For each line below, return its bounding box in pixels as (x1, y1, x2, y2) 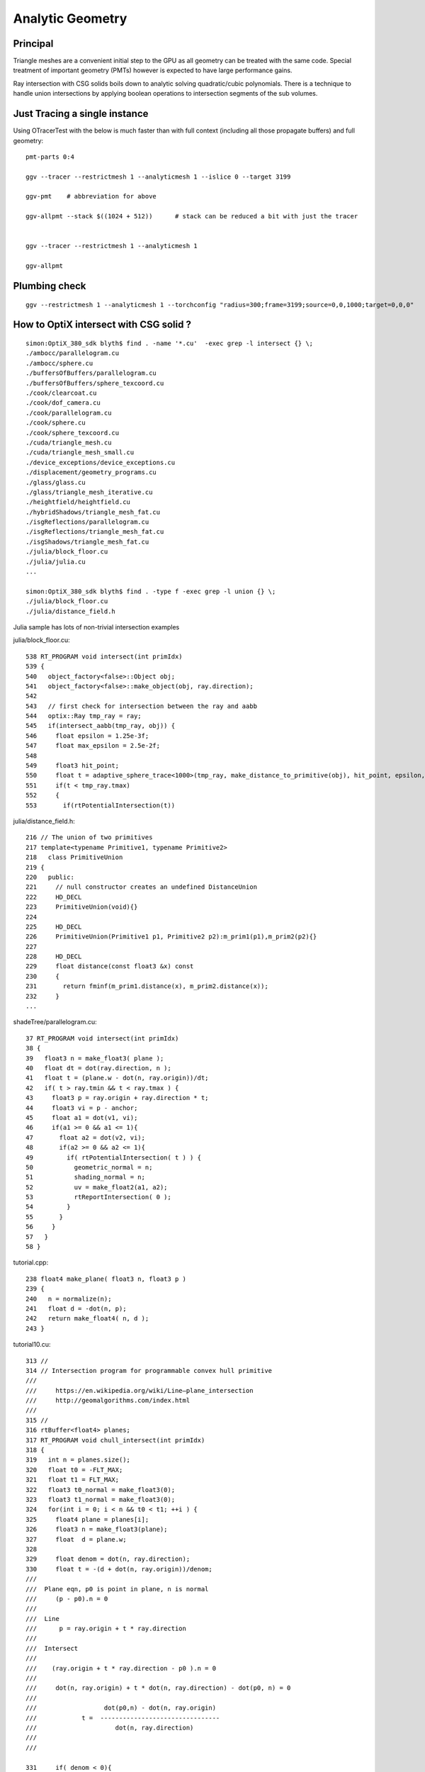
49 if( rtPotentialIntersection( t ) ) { (25, 1153, 202, 1162)
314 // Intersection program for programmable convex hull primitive (25, 1367, 273, 1374)
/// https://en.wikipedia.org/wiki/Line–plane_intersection (25, 1386, 254, 1394)
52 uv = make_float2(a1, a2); (25, 1183, 168, 1191)
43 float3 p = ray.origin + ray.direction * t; (25, 1094, 209, 1102)
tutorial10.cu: (13, 1340, 51, 1349)
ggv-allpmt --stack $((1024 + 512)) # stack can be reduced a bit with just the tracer (25, 213, 358, 220)
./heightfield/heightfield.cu (25, 498, 131, 506)
